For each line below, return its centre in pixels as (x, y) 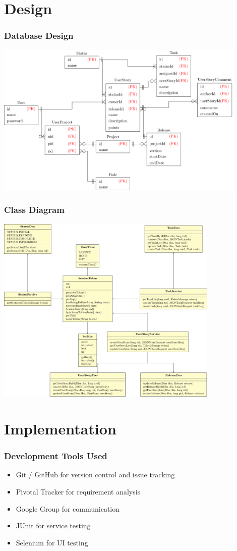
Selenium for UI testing (52, 542)
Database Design (39, 36)
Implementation (60, 428)
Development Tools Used (56, 456)
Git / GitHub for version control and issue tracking (95, 475)
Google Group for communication (68, 508)
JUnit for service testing (53, 526)
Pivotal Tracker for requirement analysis (78, 491)
